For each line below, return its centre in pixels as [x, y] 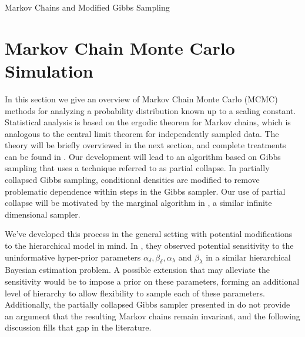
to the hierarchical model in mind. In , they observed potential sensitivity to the [149, 246]
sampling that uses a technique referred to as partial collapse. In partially [137, 168]
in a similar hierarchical [248, 257]
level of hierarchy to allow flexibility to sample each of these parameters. [135, 293]
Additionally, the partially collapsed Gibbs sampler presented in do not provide [148, 304]
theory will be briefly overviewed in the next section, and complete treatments [145, 145]
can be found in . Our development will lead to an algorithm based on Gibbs [143, 156]
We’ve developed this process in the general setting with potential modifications [149, 234]
